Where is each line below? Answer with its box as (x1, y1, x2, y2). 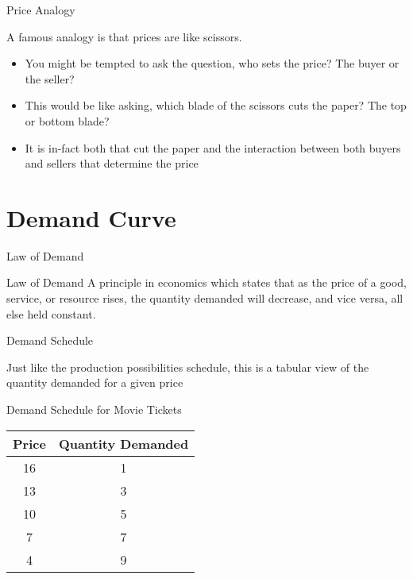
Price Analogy (6, 2, 75, 17)
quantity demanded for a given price (6, 374, 183, 391)
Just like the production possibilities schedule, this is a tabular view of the (6, 358, 369, 375)
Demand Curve (6, 201, 176, 234)
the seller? (25, 70, 75, 87)
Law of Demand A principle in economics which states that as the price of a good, (6, 274, 407, 291)
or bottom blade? (25, 112, 110, 129)
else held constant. (6, 305, 96, 322)
